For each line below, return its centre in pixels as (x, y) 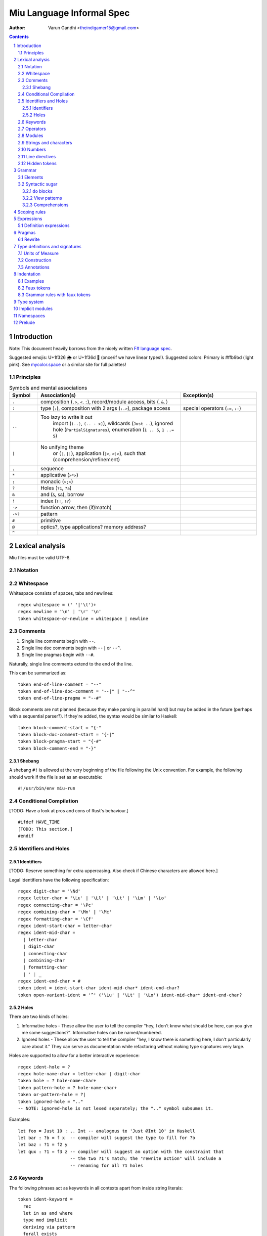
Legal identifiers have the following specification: (59, 880)
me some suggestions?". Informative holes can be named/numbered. (92, 1033)
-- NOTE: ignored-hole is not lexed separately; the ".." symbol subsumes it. (116, 1108)
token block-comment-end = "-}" (57, 748)
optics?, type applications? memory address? (93, 527)
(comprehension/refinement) (86, 460)
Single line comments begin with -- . (59, 641)
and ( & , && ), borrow (62, 494)
